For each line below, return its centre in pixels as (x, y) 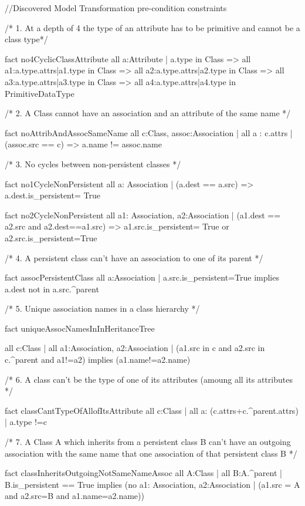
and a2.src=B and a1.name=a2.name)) (74, 496)
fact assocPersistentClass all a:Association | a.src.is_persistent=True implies (142, 277)
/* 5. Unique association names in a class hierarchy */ (102, 308)
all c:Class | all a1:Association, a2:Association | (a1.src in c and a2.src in (135, 348)
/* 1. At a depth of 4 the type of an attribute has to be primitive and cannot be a (152, 27)
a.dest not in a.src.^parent (52, 289)
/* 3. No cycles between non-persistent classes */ (93, 163)
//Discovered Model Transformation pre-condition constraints (116, 8)
